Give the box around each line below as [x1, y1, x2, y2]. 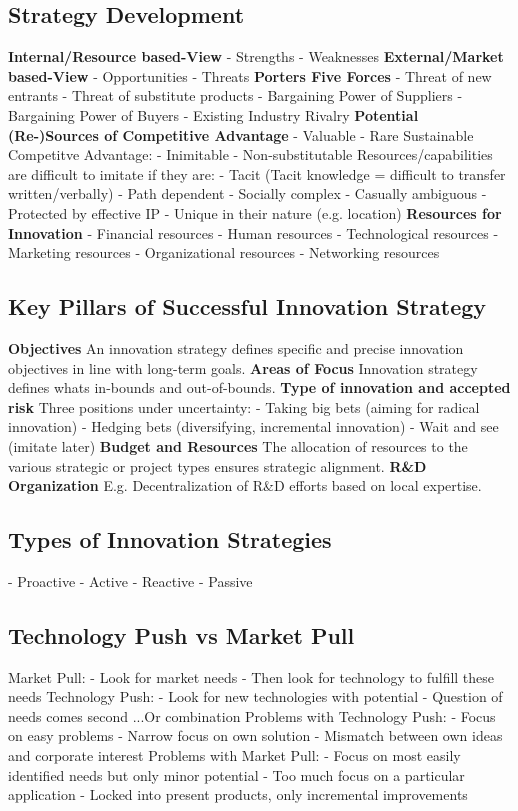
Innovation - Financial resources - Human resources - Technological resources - [8, 222, 499, 243]
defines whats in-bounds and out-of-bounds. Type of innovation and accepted [8, 377, 511, 398]
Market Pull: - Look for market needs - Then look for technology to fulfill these [8, 666, 495, 687]
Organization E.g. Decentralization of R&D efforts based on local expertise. [8, 475, 482, 496]
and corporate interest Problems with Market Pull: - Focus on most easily [8, 745, 461, 766]
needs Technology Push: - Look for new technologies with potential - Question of [8, 686, 503, 707]
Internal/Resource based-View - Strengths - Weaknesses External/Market [8, 46, 504, 67]
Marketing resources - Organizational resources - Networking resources [8, 242, 440, 263]
